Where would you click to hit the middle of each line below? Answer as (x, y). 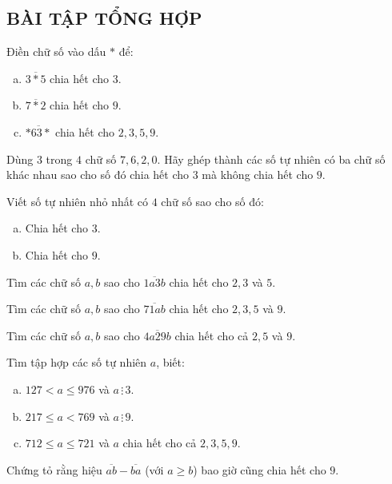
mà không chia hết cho (258, 175)
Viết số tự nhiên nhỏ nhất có (78, 201)
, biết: (170, 362)
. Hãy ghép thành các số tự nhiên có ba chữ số (271, 159)
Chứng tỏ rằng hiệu (54, 469)
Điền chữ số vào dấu (56, 52)
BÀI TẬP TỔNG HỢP (104, 18)
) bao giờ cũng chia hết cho (260, 469)
